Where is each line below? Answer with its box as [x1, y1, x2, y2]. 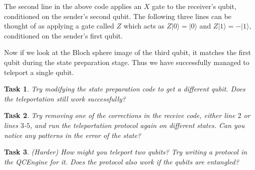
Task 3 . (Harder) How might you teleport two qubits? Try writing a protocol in [4, 146, 247, 157]
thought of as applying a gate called [4, 20, 114, 31]
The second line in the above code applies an [4, 1, 142, 11]
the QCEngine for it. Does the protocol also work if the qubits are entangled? [4, 156, 239, 166]
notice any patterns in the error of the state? [4, 129, 141, 140]
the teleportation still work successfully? [4, 93, 126, 103]
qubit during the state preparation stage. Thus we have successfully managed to [4, 56, 249, 67]
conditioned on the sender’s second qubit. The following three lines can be [4, 10, 231, 21]
